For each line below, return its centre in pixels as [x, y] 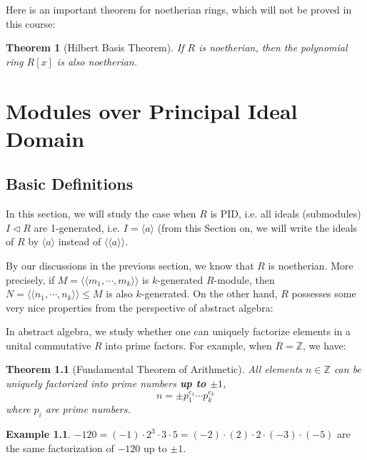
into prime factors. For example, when [188, 345]
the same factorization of [60, 448]
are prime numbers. [88, 409]
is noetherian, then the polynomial [273, 47]
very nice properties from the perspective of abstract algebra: [140, 307]
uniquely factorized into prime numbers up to [106, 383]
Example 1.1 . [38, 434]
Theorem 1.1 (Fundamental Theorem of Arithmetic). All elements [154, 369]
